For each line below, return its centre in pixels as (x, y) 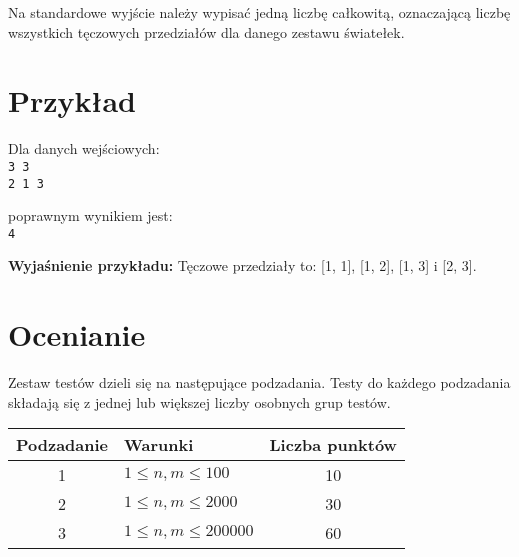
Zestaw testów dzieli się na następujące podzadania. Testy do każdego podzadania (259, 382)
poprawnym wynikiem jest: (90, 215)
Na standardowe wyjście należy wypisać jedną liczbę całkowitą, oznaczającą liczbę (259, 12)
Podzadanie (62, 445)
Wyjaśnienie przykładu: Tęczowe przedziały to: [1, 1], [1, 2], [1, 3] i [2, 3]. (242, 265)
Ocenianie (77, 334)
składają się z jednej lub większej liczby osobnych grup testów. (199, 401)
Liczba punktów (333, 445)
